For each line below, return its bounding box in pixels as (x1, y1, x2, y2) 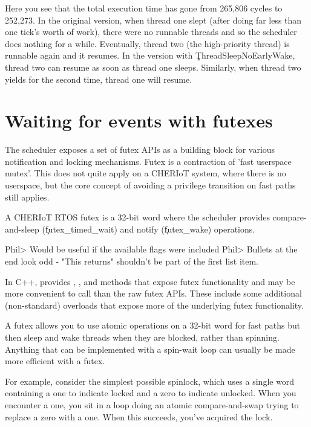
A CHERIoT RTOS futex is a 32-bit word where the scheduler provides (5, 211, 270, 223)
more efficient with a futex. (5, 355, 105, 367)
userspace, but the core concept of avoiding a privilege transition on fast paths (5, 179, 296, 191)
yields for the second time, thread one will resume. (5, 72, 192, 85)
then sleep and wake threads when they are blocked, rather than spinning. (5, 331, 280, 343)
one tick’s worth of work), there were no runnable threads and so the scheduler (5, 25, 297, 38)
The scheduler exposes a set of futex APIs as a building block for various (5, 143, 275, 156)
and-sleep (5, 222, 39, 235)
